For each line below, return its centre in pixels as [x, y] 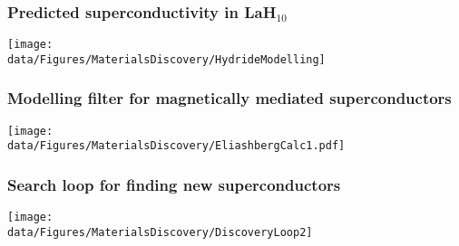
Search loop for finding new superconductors [174, 184]
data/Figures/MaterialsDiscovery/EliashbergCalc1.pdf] [176, 146]
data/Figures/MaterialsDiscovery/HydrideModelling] [166, 59]
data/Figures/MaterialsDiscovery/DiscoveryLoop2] [160, 232]
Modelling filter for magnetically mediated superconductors [229, 98]
